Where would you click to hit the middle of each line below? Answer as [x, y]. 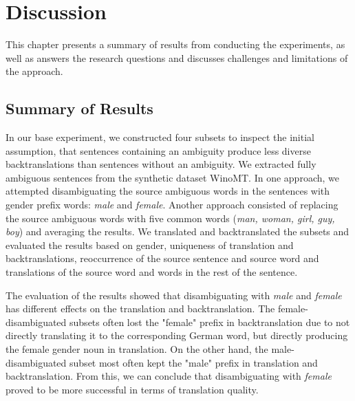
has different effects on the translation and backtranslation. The [140, 308]
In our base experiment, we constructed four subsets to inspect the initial [160, 137]
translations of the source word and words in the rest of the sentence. [152, 272]
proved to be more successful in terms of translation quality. [132, 389]
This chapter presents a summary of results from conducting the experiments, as [175, 44]
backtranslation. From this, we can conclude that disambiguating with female [169, 376]
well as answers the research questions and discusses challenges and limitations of [177, 57]
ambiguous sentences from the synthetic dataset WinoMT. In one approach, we [172, 177]
